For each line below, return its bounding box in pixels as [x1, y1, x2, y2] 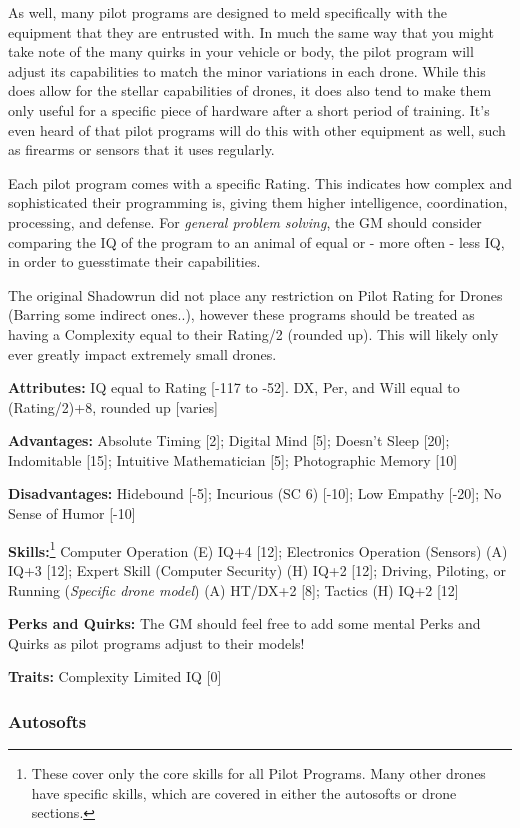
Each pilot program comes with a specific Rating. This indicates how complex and [8, 172, 512, 193]
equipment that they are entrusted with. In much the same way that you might [8, 21, 494, 42]
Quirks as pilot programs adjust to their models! [8, 632, 305, 653]
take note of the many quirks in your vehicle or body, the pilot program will [8, 41, 474, 62]
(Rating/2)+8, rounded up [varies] [8, 396, 218, 417]
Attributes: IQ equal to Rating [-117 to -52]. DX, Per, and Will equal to [8, 377, 460, 398]
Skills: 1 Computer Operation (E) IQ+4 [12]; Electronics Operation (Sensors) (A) [8, 537, 508, 561]
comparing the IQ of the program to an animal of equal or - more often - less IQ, [8, 231, 505, 252]
